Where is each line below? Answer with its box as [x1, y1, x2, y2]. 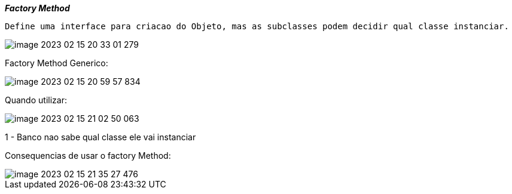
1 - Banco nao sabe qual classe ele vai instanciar [5, 132, 196, 142]
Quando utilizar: [5, 95, 67, 105]
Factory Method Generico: [5, 58, 108, 68]
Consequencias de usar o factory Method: [5, 150, 171, 161]
